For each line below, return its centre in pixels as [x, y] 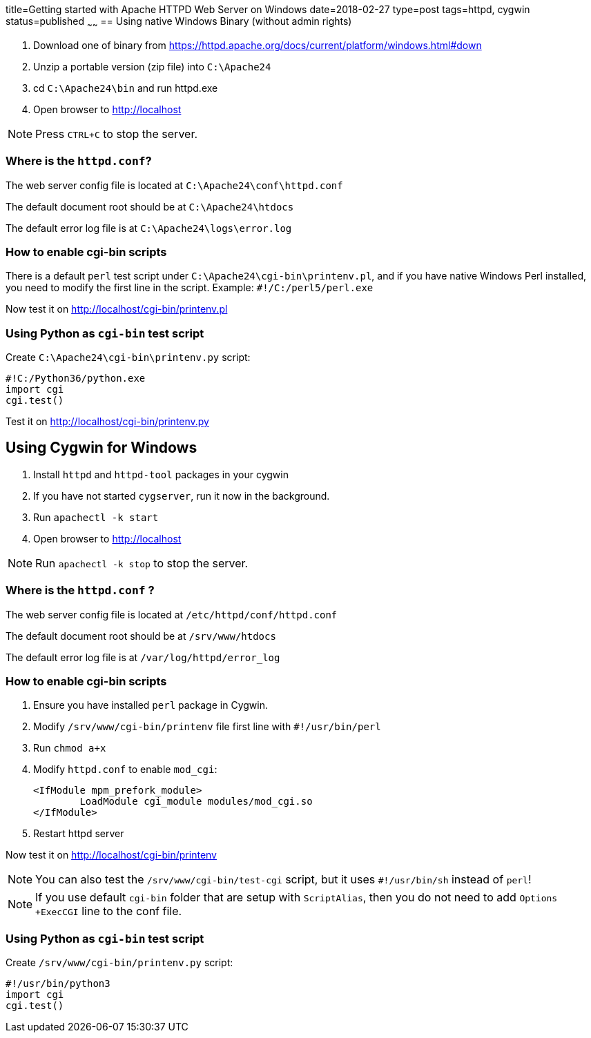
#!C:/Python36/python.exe [76, 379]
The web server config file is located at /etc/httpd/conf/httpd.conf [172, 614]
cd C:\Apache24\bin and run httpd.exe [126, 88]
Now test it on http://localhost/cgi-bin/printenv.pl [117, 309]
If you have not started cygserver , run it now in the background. [182, 496]
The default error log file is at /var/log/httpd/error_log [143, 657]
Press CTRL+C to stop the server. [117, 134]
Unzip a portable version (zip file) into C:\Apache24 [152, 66]
